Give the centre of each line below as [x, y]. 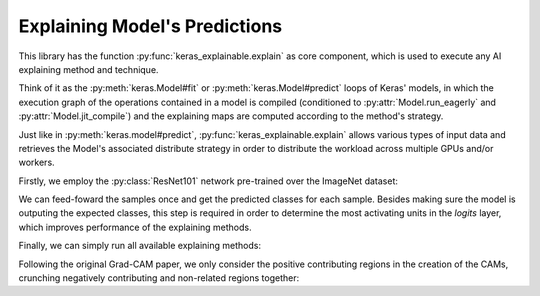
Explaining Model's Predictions [150, 26]
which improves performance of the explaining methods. [135, 227]
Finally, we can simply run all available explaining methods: [140, 246]
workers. [36, 162]
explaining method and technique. [88, 69]
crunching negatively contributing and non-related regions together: [159, 278]
